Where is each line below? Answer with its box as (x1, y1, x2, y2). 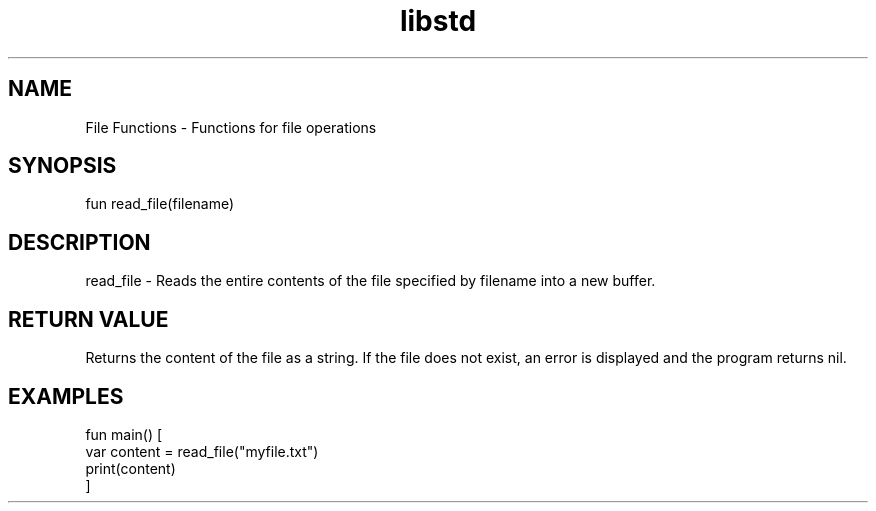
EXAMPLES (8, 383, 124, 409)
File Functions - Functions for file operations (85, 118, 377, 136)
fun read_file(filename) (85, 195, 235, 213)
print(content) (85, 459, 176, 477)
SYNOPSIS (8, 153, 117, 179)
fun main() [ (85, 425, 163, 443)
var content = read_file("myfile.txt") (85, 442, 319, 460)
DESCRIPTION (8, 229, 151, 255)
